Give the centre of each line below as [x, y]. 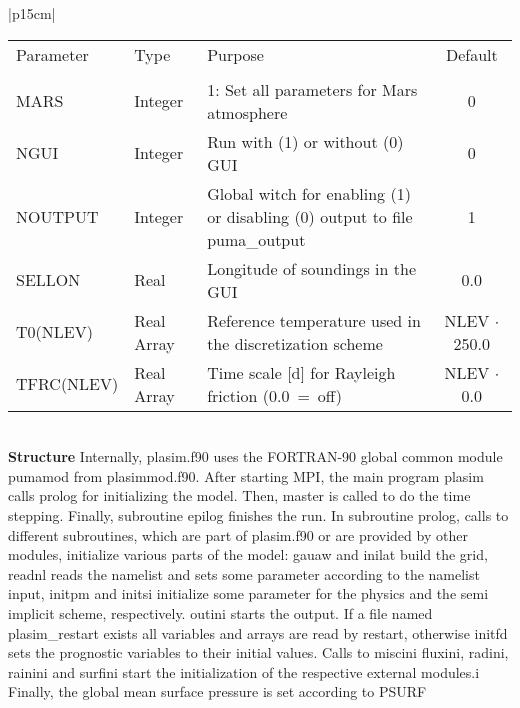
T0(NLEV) [54, 332]
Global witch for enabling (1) [309, 193]
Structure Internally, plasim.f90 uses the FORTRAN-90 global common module [255, 456]
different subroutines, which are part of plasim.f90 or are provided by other [238, 534]
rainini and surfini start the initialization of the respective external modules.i [244, 671]
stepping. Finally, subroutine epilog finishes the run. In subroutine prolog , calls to [258, 514]
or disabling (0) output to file [310, 216]
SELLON [48, 280]
